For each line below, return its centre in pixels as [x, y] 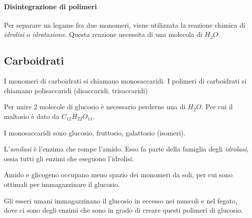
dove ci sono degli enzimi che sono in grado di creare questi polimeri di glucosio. [124, 210]
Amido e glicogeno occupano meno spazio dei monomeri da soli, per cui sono [118, 175]
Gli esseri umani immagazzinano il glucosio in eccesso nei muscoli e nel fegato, [121, 200]
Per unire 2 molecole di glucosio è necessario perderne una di [95, 107]
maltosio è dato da [32, 116]
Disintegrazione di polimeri [50, 6]
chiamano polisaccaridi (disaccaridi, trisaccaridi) [76, 90]
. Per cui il [217, 107]
